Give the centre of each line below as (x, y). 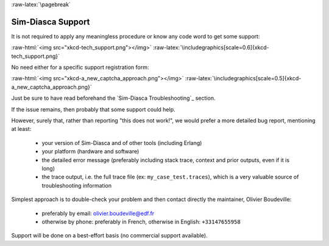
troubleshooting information (77, 185)
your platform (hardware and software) (90, 152)
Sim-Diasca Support (51, 22)
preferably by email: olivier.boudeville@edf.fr (98, 213)
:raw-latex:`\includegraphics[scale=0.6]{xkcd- (211, 47)
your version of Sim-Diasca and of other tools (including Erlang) (122, 142)
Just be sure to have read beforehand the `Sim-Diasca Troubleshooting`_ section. (113, 98)
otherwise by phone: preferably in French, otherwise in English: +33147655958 (141, 222)
